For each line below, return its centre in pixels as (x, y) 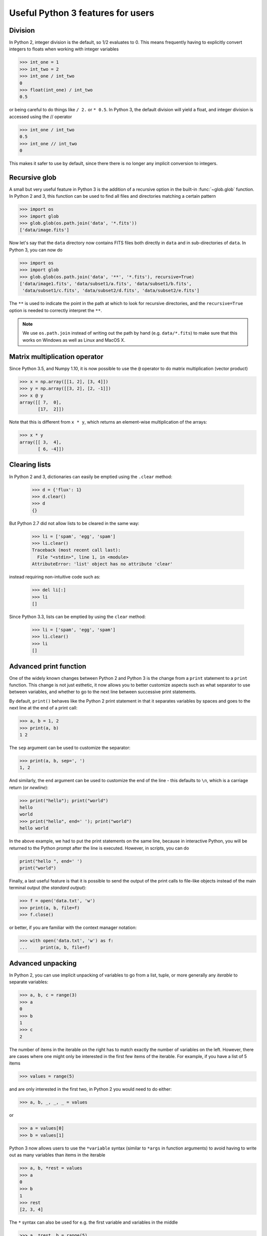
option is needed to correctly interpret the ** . (56, 310)
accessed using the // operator (41, 117)
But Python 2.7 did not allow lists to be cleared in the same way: (74, 523)
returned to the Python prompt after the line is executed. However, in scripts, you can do (99, 848)
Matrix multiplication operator (56, 357)
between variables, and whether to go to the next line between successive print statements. (103, 692)
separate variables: (29, 982)
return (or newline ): (29, 787)
